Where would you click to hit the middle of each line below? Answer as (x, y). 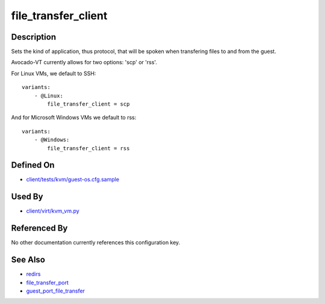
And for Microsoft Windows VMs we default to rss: (74, 118)
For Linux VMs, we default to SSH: (54, 73)
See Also (28, 260)
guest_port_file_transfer (56, 291)
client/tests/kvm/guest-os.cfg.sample (73, 180)
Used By (27, 197)
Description (34, 37)
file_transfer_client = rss (88, 148)
